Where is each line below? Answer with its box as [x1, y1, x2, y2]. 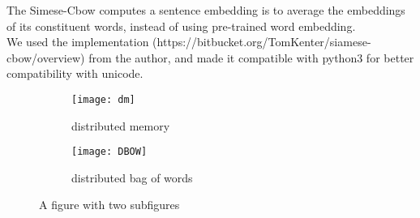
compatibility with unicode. [6, 65, 144, 82]
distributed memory [71, 117, 170, 134]
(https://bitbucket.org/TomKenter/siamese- [152, 33, 371, 50]
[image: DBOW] [71, 146, 148, 158]
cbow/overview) [6, 49, 85, 66]
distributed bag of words [71, 169, 193, 186]
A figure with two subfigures [39, 196, 180, 213]
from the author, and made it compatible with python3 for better [88, 49, 414, 66]
